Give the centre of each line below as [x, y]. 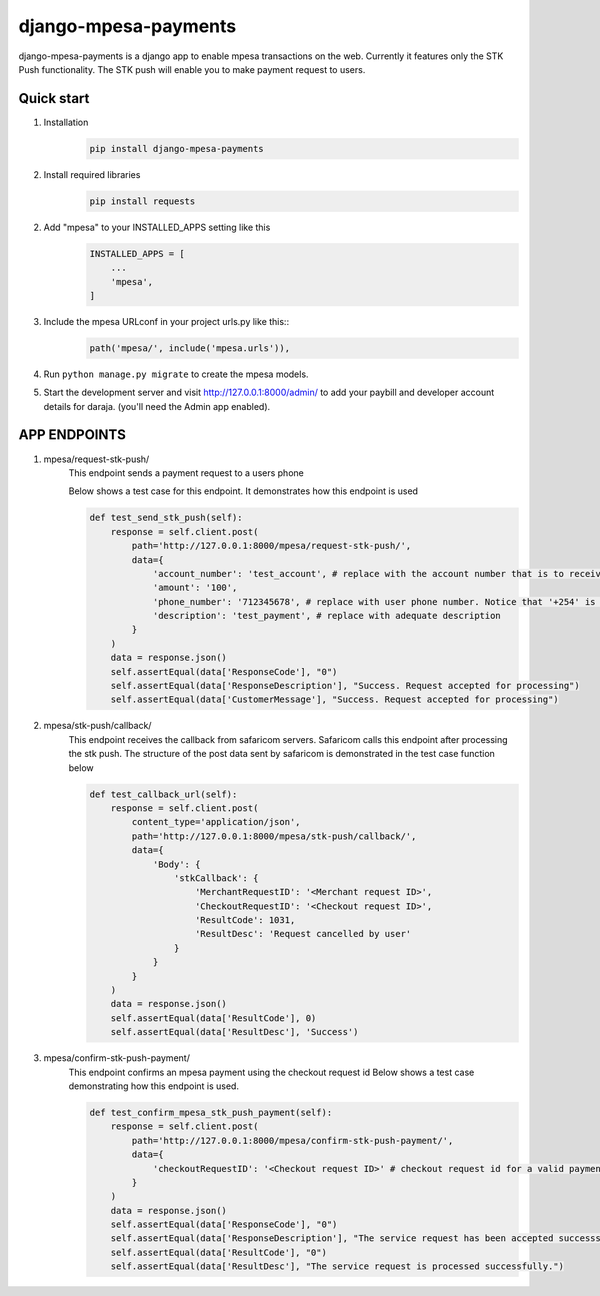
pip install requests [142, 201]
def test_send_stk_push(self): [166, 518]
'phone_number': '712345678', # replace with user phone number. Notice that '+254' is [374, 601]
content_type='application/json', [216, 822]
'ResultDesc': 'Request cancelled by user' [303, 934]
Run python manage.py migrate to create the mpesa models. [176, 374]
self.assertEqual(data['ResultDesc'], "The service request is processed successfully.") [337, 1266]
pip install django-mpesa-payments [176, 148]
